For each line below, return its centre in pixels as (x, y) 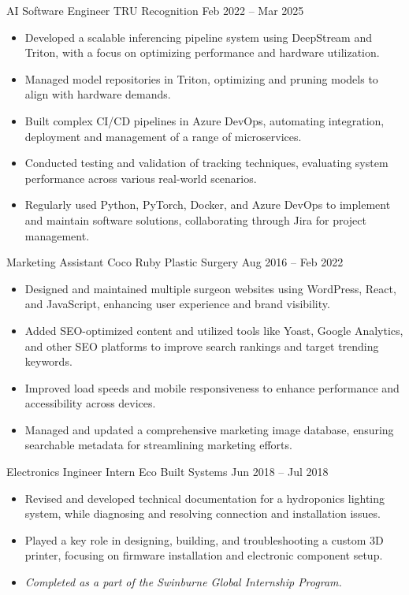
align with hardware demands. (98, 94)
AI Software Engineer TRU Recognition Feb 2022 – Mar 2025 (155, 10)
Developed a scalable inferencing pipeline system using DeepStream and (199, 37)
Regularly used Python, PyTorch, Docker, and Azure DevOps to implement (208, 205)
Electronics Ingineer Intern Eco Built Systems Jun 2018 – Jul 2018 (167, 472)
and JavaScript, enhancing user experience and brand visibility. (177, 304)
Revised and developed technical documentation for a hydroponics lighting (205, 498)
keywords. (48, 361)
